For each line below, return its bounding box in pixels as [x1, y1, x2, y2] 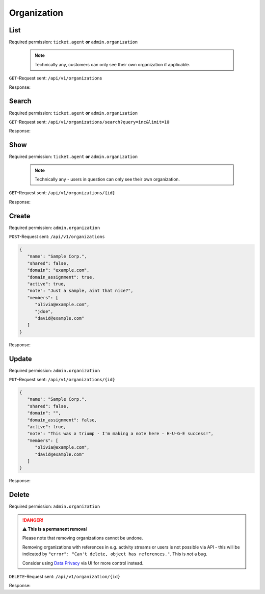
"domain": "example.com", [27, 267, 90, 273]
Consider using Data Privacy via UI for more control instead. [22, 560, 144, 566]
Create [9, 211, 30, 220]
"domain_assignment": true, [27, 274, 95, 280]
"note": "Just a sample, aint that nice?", [27, 288, 133, 294]
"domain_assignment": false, [27, 417, 98, 423]
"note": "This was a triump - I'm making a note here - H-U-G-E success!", [27, 431, 213, 437]
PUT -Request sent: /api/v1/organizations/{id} [9, 377, 115, 383]
